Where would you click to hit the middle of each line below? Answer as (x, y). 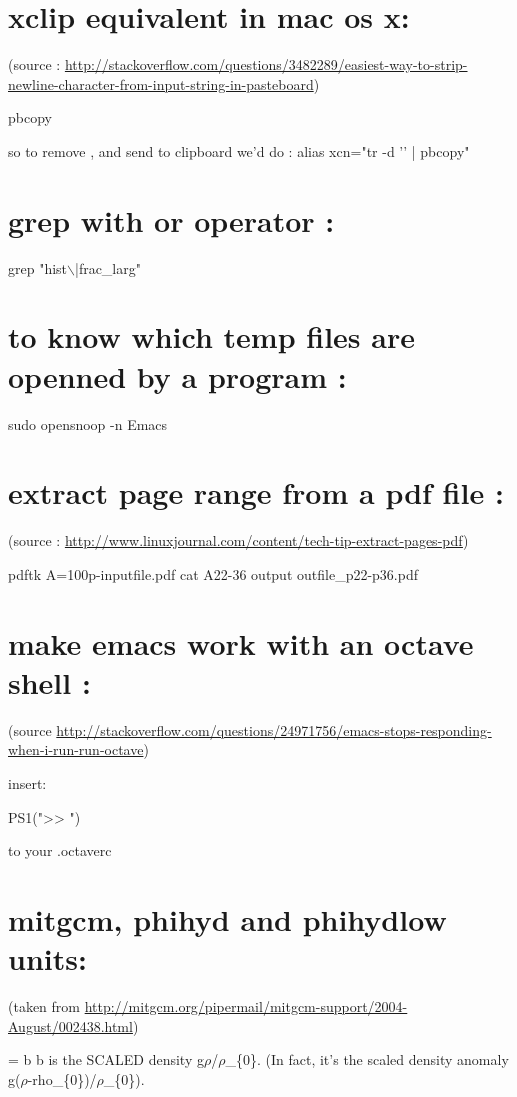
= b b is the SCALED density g (106, 1059)
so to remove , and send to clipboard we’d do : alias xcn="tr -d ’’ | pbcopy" (239, 150)
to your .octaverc (60, 850)
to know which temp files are (211, 336)
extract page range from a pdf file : (256, 492)
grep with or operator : (171, 219)
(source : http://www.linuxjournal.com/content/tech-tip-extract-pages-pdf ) (238, 540)
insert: (27, 782)
